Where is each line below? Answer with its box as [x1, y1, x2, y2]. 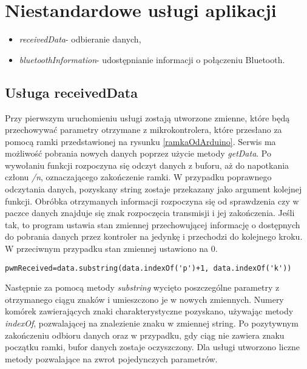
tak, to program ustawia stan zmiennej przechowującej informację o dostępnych [5, 218, 300, 231]
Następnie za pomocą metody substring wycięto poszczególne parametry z [5, 281, 280, 294]
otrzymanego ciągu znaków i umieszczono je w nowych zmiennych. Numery [5, 293, 284, 305]
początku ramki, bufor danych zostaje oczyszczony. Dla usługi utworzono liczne [5, 340, 300, 353]
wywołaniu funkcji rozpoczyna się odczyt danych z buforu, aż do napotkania [5, 158, 289, 171]
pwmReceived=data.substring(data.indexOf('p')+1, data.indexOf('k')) [5, 263, 292, 273]
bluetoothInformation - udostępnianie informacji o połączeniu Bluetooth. [19, 53, 285, 66]
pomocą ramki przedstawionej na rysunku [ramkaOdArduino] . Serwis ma [5, 135, 276, 147]
